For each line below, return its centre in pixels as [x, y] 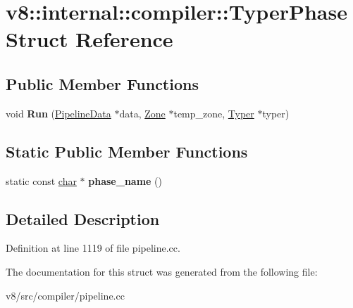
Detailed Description [83, 218]
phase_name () [125, 180]
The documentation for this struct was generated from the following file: [162, 271]
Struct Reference [89, 39]
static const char [41, 180]
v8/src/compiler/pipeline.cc [65, 295]
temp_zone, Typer [214, 113]
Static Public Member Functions [127, 151]
